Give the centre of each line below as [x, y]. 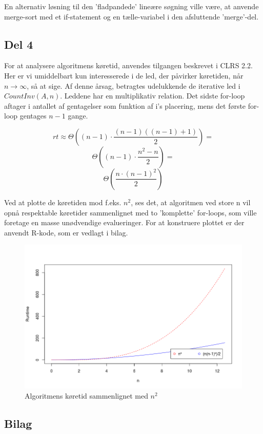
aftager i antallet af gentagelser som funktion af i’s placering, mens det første [125, 105]
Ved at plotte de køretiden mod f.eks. [63, 202]
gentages [33, 116]
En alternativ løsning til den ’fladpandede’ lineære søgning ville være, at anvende [131, 6]
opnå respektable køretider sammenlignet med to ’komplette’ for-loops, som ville [130, 212]
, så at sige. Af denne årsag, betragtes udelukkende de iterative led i [134, 85]
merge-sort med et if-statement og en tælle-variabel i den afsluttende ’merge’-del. [131, 16]
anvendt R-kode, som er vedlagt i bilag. [66, 232]
